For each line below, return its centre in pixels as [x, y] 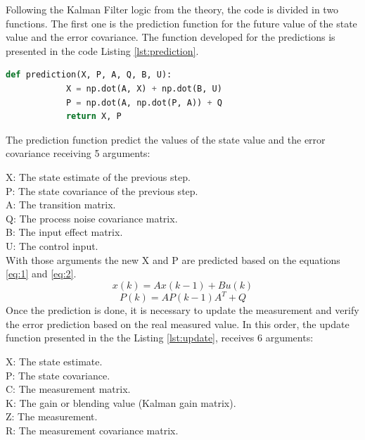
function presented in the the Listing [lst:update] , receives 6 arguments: [160, 338]
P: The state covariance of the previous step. [102, 190]
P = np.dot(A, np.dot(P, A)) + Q [144, 102]
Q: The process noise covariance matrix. [92, 218]
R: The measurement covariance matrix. [92, 430]
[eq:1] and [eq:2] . [41, 274]
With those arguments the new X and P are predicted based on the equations [173, 259]
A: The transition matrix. [61, 205]
